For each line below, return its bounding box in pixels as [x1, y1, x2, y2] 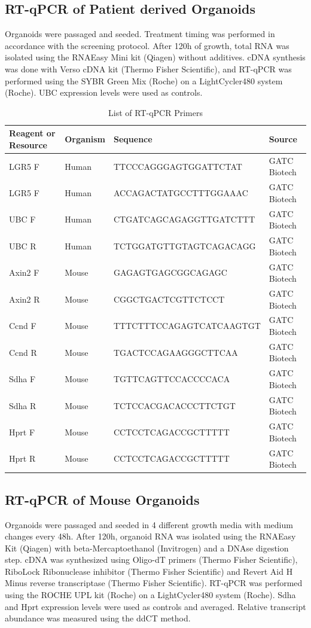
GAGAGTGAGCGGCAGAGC [114, 266, 227, 279]
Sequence [114, 133, 153, 145]
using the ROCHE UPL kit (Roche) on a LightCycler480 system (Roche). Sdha [5, 589, 296, 601]
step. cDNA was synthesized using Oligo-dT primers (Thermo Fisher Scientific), [5, 553, 298, 566]
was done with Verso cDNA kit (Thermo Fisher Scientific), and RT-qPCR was [5, 62, 292, 75]
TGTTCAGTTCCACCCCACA [114, 373, 230, 385]
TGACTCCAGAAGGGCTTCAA [114, 346, 238, 358]
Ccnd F [9, 319, 36, 332]
